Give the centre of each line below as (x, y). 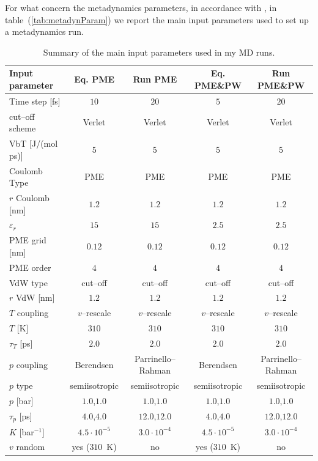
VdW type (29, 282)
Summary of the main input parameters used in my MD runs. (159, 52)
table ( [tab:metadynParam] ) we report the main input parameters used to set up (157, 19)
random (31, 447)
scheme (23, 128)
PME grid (28, 240)
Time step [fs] (35, 101)
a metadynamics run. (44, 31)
